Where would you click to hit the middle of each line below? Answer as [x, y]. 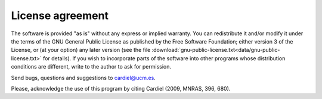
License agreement [60, 16]
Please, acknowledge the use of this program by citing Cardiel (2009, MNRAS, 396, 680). [121, 88]
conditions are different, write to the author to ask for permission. [91, 67]
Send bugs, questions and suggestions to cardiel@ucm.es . [83, 78]
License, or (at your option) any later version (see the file [81, 50]
